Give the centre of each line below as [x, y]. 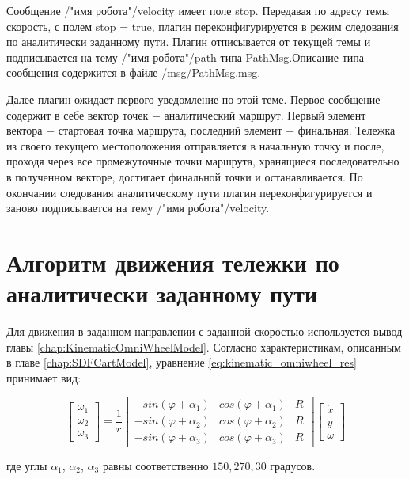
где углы [27, 465]
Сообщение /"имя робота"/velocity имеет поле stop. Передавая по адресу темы [198, 10]
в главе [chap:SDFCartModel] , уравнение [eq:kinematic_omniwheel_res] [182, 362]
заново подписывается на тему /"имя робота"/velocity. [138, 208]
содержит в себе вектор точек [78, 114]
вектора [25, 130]
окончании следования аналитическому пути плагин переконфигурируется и [189, 192]
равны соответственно [155, 465]
